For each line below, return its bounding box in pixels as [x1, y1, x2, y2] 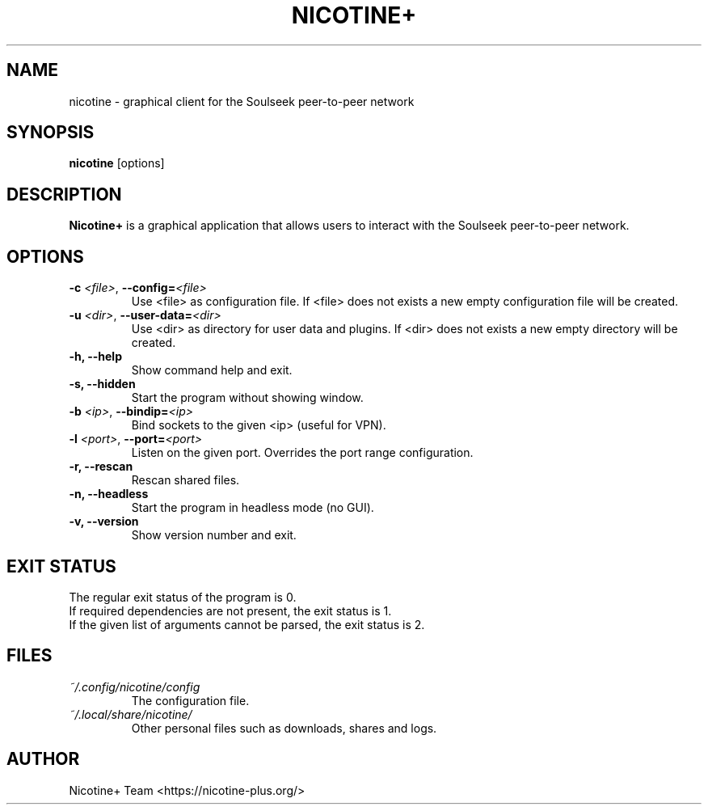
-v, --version [69, 514, 139, 529]
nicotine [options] [69, 156, 165, 171]
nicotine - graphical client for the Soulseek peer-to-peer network [69, 94, 415, 108]
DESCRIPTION [6, 184, 122, 205]
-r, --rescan [69, 459, 133, 474]
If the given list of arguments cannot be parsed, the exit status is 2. [69, 617, 425, 631]
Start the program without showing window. [131, 391, 364, 405]
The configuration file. [131, 693, 250, 708]
